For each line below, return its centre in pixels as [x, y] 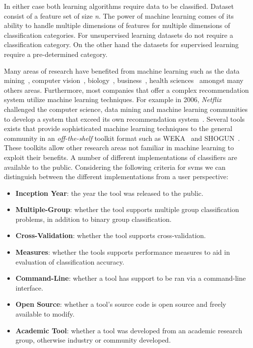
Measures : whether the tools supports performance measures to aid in [123, 252]
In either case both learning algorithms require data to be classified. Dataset [119, 6]
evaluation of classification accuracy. [70, 261]
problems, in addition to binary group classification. [94, 219]
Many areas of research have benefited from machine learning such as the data [122, 70]
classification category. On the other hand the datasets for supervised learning [121, 44]
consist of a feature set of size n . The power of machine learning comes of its [119, 15]
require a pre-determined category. [56, 54]
